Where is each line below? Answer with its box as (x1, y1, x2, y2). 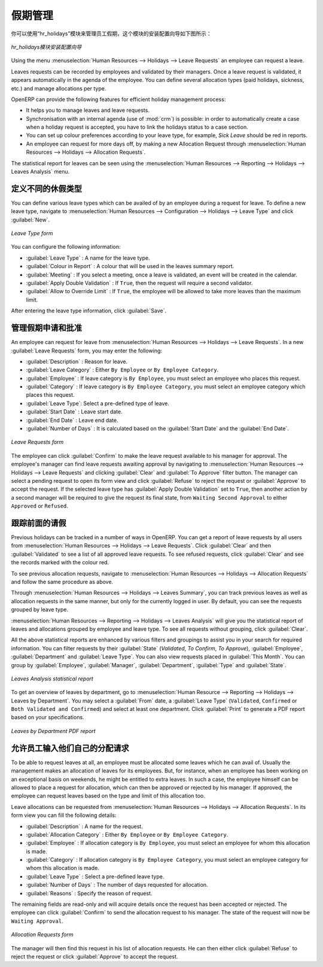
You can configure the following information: (11, 243, 121, 251)
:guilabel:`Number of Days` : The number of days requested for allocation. (26, 881, 209, 889)
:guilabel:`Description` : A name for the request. (26, 823, 143, 830)
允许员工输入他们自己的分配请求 (11, 743, 129, 753)
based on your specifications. (11, 714, 84, 721)
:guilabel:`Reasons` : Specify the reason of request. (26, 889, 153, 897)
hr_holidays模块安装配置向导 (11, 43, 82, 50)
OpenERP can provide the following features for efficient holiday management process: (11, 96, 226, 103)
